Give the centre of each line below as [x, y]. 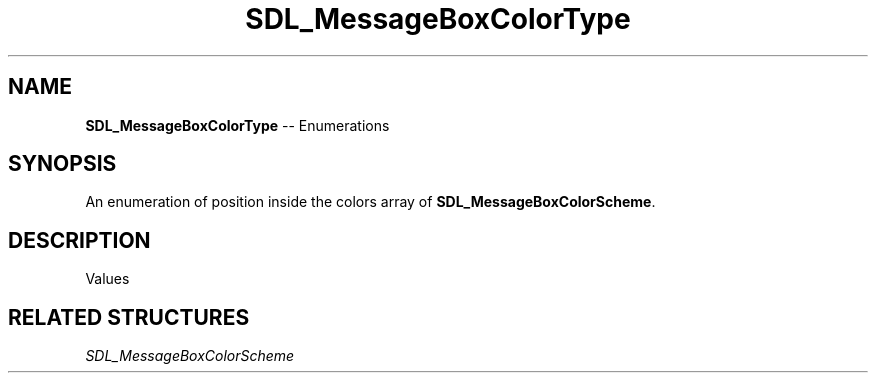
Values [107, 279]
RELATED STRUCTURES [129, 317]
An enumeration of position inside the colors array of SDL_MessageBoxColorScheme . [370, 202]
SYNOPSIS [62, 164]
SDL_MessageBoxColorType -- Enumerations [237, 125]
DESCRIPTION [79, 240]
